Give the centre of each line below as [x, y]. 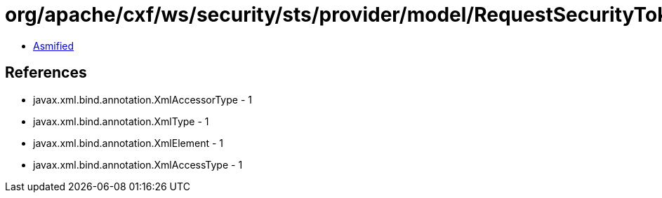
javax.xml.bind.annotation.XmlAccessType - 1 [138, 164]
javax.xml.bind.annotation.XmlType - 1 [121, 121]
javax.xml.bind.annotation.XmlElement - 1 [128, 143]
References [46, 73]
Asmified [54, 45]
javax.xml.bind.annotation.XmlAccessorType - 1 [143, 99]
